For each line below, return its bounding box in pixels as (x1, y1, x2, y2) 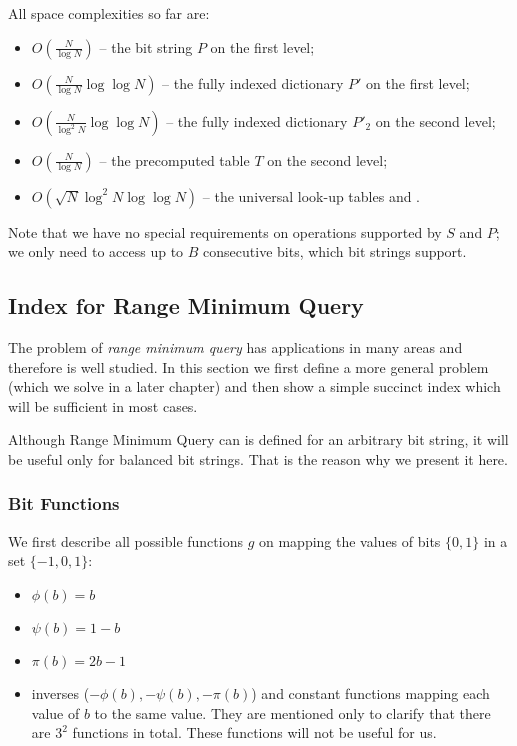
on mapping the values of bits (258, 530, 441, 551)
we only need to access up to (8, 241, 184, 262)
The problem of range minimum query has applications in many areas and (8, 336, 463, 357)
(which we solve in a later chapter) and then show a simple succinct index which (8, 376, 501, 397)
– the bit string (99, 36, 193, 57)
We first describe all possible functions (8, 530, 243, 551)
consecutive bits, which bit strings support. (203, 241, 467, 262)
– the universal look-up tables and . (202, 185, 421, 206)
